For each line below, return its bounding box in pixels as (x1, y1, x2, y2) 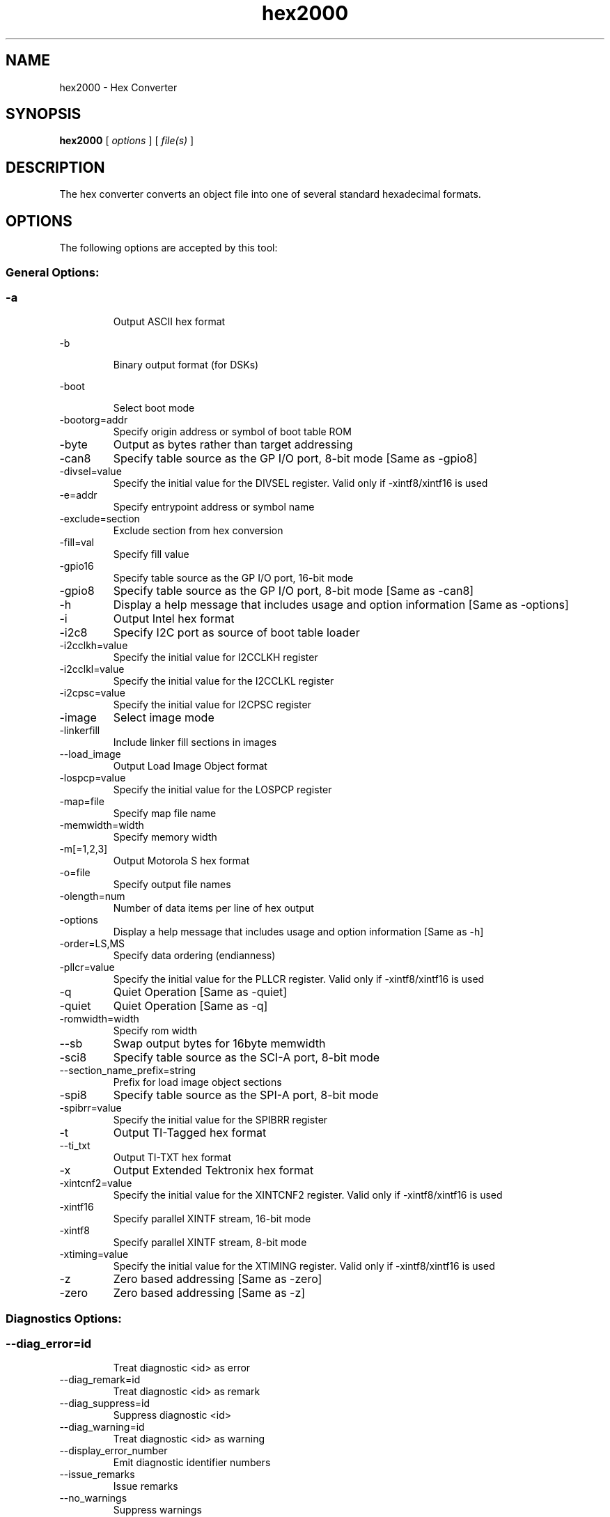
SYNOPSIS (6, 105, 81, 123)
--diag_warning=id (59, 1421, 145, 1433)
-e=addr (59, 489, 97, 501)
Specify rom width (113, 1025, 198, 1037)
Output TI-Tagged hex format (113, 1126, 267, 1140)
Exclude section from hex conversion (113, 524, 283, 537)
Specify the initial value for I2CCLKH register (113, 651, 318, 664)
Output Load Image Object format (113, 760, 267, 772)
